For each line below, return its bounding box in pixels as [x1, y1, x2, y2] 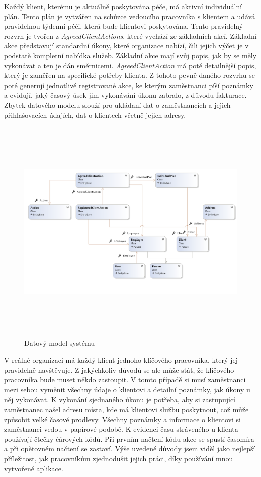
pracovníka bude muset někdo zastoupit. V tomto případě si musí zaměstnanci [4, 374, 246, 385]
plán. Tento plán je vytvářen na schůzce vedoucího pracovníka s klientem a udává [4, 11, 255, 21]
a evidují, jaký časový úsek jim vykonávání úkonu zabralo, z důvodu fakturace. [4, 90, 247, 100]
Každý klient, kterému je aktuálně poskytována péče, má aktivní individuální [4, 1, 242, 11]
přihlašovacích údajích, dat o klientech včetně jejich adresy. [4, 109, 186, 120]
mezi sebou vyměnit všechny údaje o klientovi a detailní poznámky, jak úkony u [4, 384, 250, 394]
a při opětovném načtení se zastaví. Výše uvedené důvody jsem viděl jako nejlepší [4, 443, 255, 454]
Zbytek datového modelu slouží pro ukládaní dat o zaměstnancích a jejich [4, 99, 231, 110]
